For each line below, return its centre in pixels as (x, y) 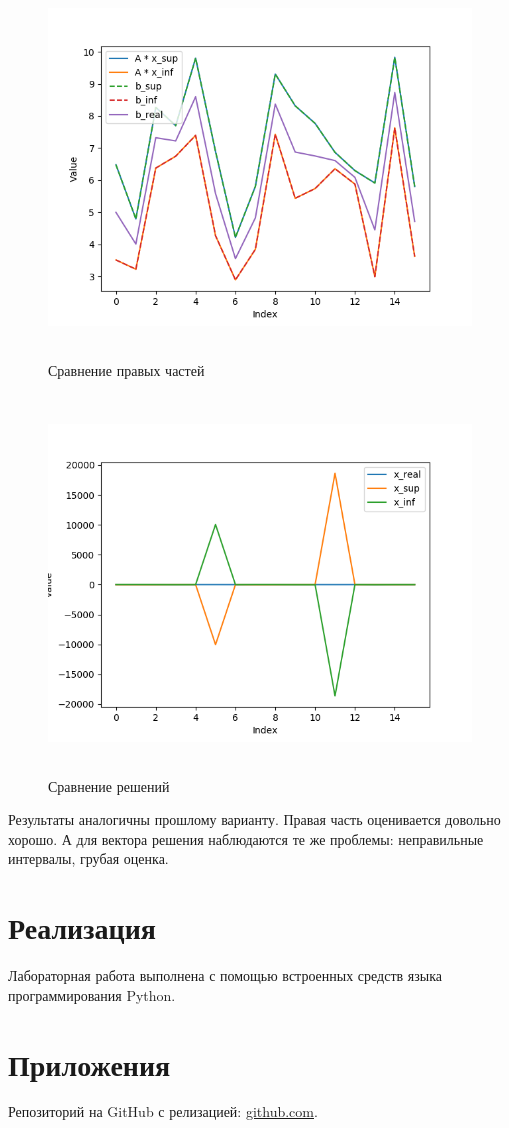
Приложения (89, 1063)
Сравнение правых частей (126, 369)
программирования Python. (92, 994)
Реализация (82, 927)
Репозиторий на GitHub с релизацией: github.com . (163, 1111)
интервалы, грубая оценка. (88, 858)
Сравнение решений (109, 785)
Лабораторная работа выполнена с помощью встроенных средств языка (225, 975)
